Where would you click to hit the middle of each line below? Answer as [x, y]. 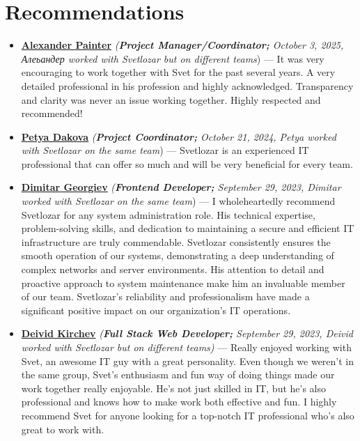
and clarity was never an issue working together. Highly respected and [171, 99]
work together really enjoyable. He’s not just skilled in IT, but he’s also [174, 388]
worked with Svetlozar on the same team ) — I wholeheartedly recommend [178, 201]
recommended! [52, 113]
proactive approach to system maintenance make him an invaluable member [183, 283]
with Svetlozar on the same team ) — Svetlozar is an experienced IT [165, 150]
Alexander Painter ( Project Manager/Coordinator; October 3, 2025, [182, 45]
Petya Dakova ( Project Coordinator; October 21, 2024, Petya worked [179, 136]
